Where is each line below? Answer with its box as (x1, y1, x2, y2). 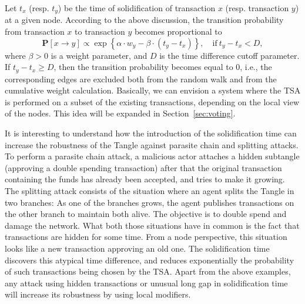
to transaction (75, 25, 125, 38)
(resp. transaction (225, 2, 289, 14)
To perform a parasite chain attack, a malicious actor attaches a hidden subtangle (5, 150, 300, 162)
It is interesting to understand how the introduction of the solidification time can (5, 127, 297, 139)
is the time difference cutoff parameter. (159, 49, 300, 61)
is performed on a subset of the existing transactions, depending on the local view (5, 95, 300, 108)
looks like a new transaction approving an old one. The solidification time (5, 242, 270, 254)
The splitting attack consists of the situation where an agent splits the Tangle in (5, 185, 294, 197)
